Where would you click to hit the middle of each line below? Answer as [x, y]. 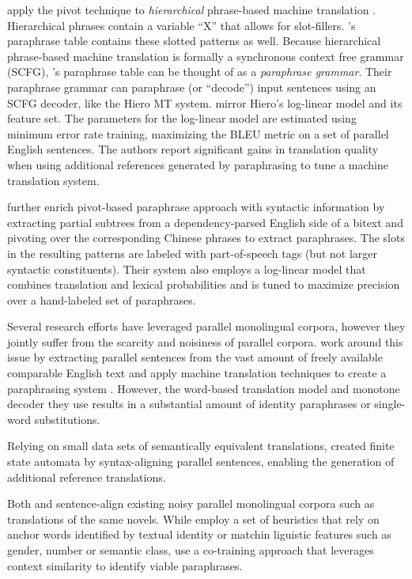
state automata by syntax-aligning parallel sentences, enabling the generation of [201, 462]
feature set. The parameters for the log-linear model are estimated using [182, 118]
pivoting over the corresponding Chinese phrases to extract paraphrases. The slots [206, 238]
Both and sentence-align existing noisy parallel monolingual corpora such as [191, 503]
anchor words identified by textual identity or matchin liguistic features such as [199, 534]
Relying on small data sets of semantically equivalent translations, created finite [201, 446]
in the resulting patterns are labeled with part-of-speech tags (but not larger [193, 253]
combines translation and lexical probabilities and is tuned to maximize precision [204, 284]
